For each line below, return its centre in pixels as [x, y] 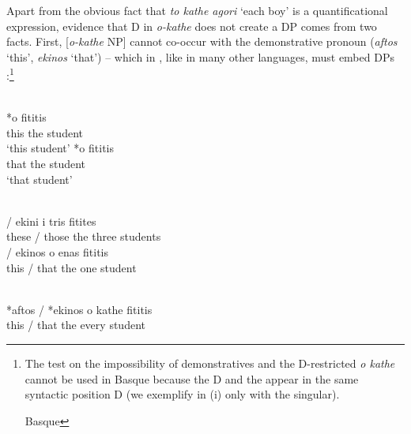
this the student [45, 132]
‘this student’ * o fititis [60, 148]
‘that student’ [40, 179]
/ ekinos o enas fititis [58, 251]
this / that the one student [72, 267]
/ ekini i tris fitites [51, 221]
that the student [46, 163]
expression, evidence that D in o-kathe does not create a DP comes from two [192, 26]
